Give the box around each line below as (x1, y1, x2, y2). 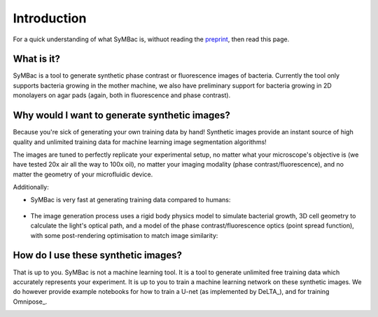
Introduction (13, 10, 87, 26)
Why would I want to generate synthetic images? (13, 109, 231, 122)
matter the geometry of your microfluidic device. (13, 170, 153, 178)
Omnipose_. (13, 297, 48, 306)
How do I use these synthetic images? (13, 249, 182, 262)
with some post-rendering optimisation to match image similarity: (30, 231, 218, 239)
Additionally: (13, 183, 49, 192)
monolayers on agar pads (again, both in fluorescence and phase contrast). (13, 91, 231, 99)
